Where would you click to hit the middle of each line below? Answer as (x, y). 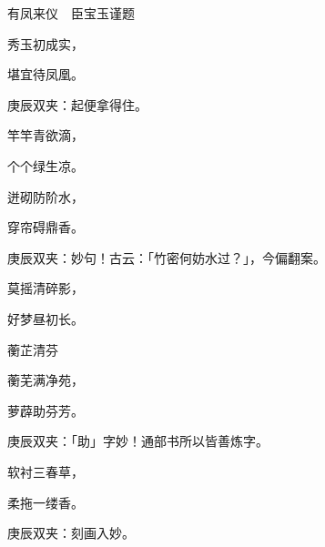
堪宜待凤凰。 (46, 74)
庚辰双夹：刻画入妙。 (71, 533)
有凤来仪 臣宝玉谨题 (71, 13)
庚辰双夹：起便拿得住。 (77, 104)
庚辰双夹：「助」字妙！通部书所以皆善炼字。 (138, 441)
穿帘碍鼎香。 (46, 227)
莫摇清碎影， (46, 288)
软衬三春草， (46, 471)
